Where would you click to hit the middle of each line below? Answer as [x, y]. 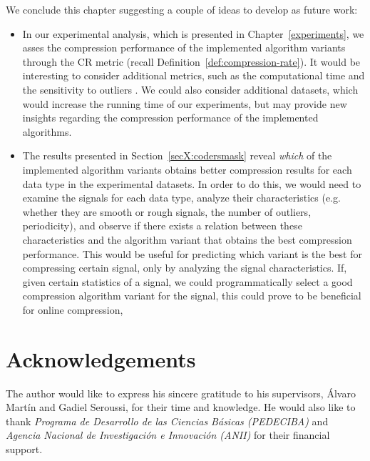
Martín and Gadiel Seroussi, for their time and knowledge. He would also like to [181, 407]
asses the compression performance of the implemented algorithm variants [184, 48]
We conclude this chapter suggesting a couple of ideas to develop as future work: [182, 9]
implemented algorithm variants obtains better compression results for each [187, 169]
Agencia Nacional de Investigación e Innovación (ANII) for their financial [168, 435]
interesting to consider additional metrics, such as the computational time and [194, 75]
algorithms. [47, 131]
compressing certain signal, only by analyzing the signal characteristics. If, [185, 268]
